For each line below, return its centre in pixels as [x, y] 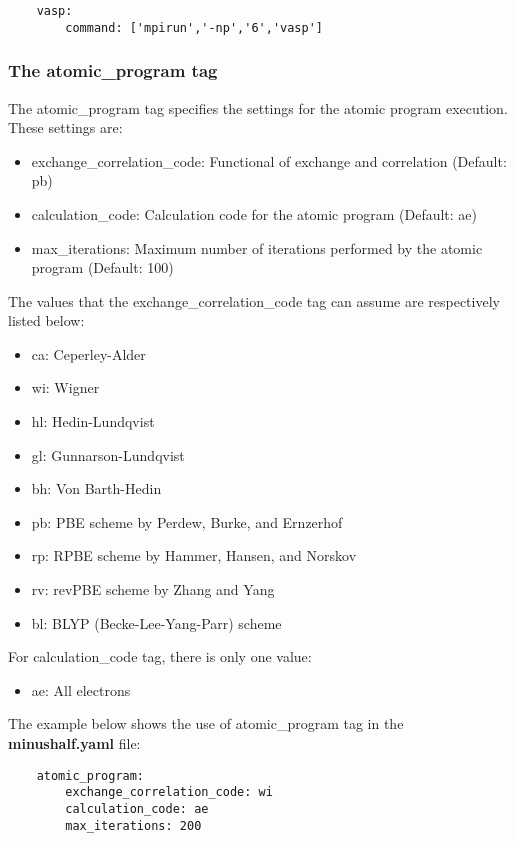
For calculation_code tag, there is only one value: [160, 656]
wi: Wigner [65, 387]
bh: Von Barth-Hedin [96, 488]
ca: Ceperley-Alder [88, 353]
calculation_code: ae [137, 808]
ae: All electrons [81, 689]
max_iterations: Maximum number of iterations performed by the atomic [257, 247]
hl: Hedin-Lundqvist [93, 421]
